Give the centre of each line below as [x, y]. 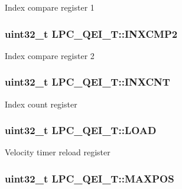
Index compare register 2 [50, 55]
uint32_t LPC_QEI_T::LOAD [81, 130]
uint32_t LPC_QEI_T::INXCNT [87, 82]
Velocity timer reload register [58, 152]
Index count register [41, 104]
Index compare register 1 [50, 7]
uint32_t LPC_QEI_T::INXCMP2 [91, 33]
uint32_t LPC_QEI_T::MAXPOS [90, 178]
